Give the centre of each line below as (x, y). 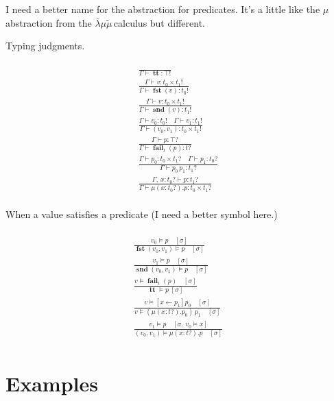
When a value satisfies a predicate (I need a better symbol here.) (142, 214)
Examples (52, 384)
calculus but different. (159, 22)
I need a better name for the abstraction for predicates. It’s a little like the (163, 9)
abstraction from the (49, 22)
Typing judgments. (45, 46)
